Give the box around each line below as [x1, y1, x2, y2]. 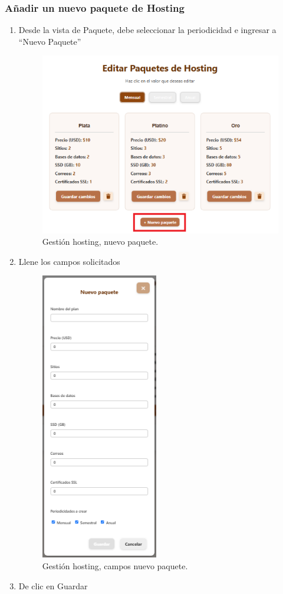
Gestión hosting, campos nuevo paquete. [42, 560, 188, 572]
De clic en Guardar [18, 579, 88, 592]
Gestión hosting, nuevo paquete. [42, 235, 159, 248]
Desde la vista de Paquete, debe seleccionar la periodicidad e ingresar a [18, 24, 277, 36]
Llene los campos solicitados [18, 255, 120, 267]
